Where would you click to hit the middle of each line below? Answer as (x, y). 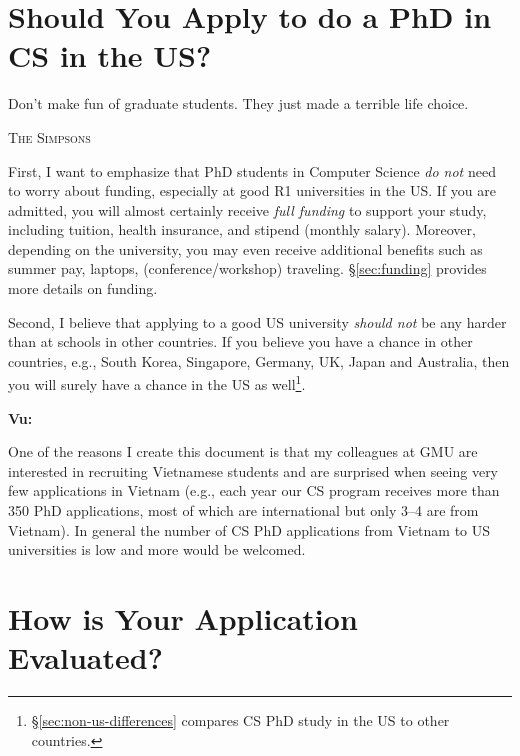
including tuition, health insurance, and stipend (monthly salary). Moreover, (242, 229)
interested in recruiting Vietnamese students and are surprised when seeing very (253, 470)
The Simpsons (49, 136)
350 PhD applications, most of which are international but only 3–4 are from (243, 510)
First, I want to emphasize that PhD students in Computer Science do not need (252, 170)
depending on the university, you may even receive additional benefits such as (245, 248)
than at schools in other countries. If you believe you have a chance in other (240, 341)
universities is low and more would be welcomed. (157, 549)
